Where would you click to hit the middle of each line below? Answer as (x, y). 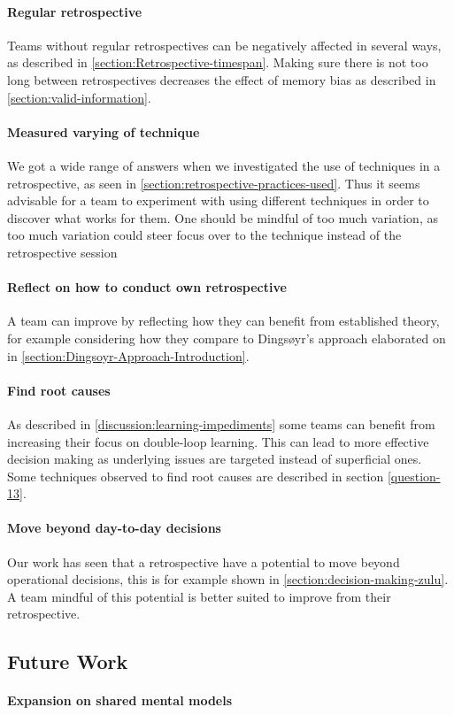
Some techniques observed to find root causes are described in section (196, 476)
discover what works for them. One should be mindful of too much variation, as (223, 217)
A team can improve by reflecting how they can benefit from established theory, (223, 321)
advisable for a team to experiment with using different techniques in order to (218, 200)
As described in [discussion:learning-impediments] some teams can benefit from (221, 423)
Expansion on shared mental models (120, 700)
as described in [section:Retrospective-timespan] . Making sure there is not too (218, 62)
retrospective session (62, 252)
